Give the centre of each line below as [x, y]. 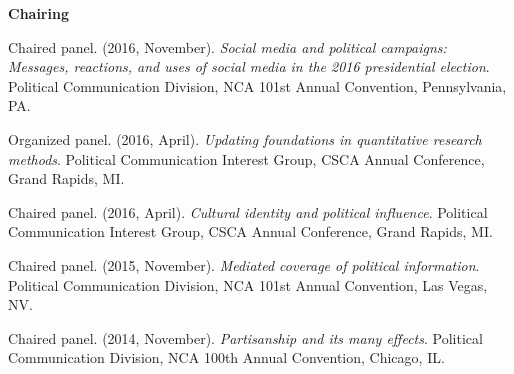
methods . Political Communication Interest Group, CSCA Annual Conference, [246, 158]
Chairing [38, 13]
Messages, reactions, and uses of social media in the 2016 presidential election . [249, 66]
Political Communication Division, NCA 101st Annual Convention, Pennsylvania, [257, 85]
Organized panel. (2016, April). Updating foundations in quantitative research [245, 138]
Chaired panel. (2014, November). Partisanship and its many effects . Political [245, 337]
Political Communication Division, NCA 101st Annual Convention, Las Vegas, [248, 284]
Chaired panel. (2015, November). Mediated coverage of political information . [244, 264]
